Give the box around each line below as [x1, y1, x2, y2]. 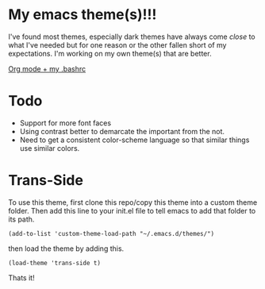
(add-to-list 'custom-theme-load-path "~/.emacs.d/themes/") [8, 229, 215, 237]
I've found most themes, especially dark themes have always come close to [8, 32, 255, 41]
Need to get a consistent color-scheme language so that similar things [19, 135, 250, 144]
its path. [8, 214, 35, 224]
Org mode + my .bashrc [8, 64, 86, 73]
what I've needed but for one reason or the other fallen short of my [8, 40, 227, 49]
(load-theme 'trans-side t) [8, 259, 102, 267]
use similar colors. [19, 143, 80, 152]
